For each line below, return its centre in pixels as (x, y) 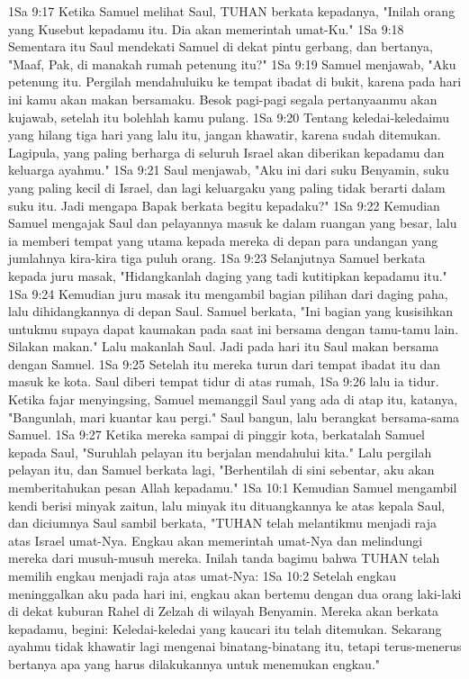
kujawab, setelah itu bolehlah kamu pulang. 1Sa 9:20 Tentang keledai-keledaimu (229, 117)
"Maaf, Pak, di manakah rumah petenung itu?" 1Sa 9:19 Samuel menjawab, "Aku (232, 63)
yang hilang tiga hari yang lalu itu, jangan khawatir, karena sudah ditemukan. (225, 135)
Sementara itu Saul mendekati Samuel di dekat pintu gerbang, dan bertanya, (221, 46)
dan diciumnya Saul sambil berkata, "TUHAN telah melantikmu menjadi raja (222, 523)
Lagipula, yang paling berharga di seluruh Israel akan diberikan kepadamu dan (226, 152)
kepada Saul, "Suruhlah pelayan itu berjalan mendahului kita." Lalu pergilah (220, 452)
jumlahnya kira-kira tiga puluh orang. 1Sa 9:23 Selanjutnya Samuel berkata (217, 258)
